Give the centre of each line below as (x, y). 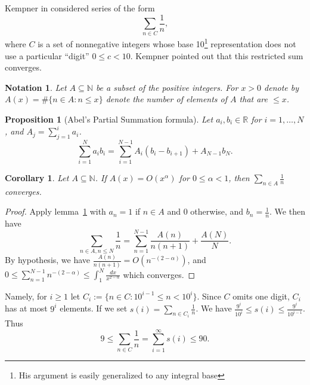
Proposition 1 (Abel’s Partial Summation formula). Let (109, 119)
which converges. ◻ (159, 274)
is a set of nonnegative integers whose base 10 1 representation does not (167, 43)
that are (253, 99)
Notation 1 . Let (36, 87)
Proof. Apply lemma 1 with (55, 211)
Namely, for (26, 296)
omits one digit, (261, 296)
